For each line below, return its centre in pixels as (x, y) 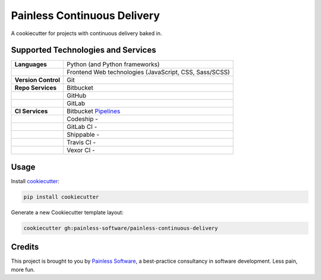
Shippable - (83, 135)
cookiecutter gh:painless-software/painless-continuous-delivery (121, 228)
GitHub (76, 96)
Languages (31, 64)
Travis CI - (81, 143)
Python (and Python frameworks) (113, 64)
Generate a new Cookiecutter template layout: (67, 212)
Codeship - (82, 119)
